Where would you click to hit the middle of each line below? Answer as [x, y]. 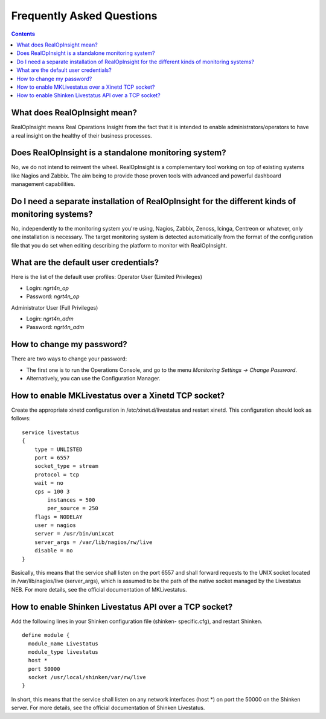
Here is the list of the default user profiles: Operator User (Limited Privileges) [107, 277]
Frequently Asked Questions [84, 16]
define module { [46, 635]
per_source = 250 [73, 508]
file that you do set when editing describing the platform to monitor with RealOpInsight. [119, 245]
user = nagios [55, 526]
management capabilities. [43, 184]
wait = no [49, 483]
